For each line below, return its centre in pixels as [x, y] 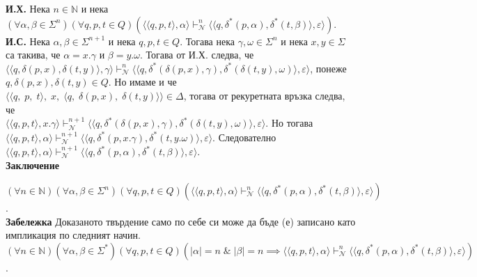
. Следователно [244, 137]
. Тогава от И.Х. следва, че [197, 55]
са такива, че [33, 55]
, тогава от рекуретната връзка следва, [264, 95]
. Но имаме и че [142, 82]
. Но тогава [289, 123]
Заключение [32, 165]
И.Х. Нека [28, 8]
